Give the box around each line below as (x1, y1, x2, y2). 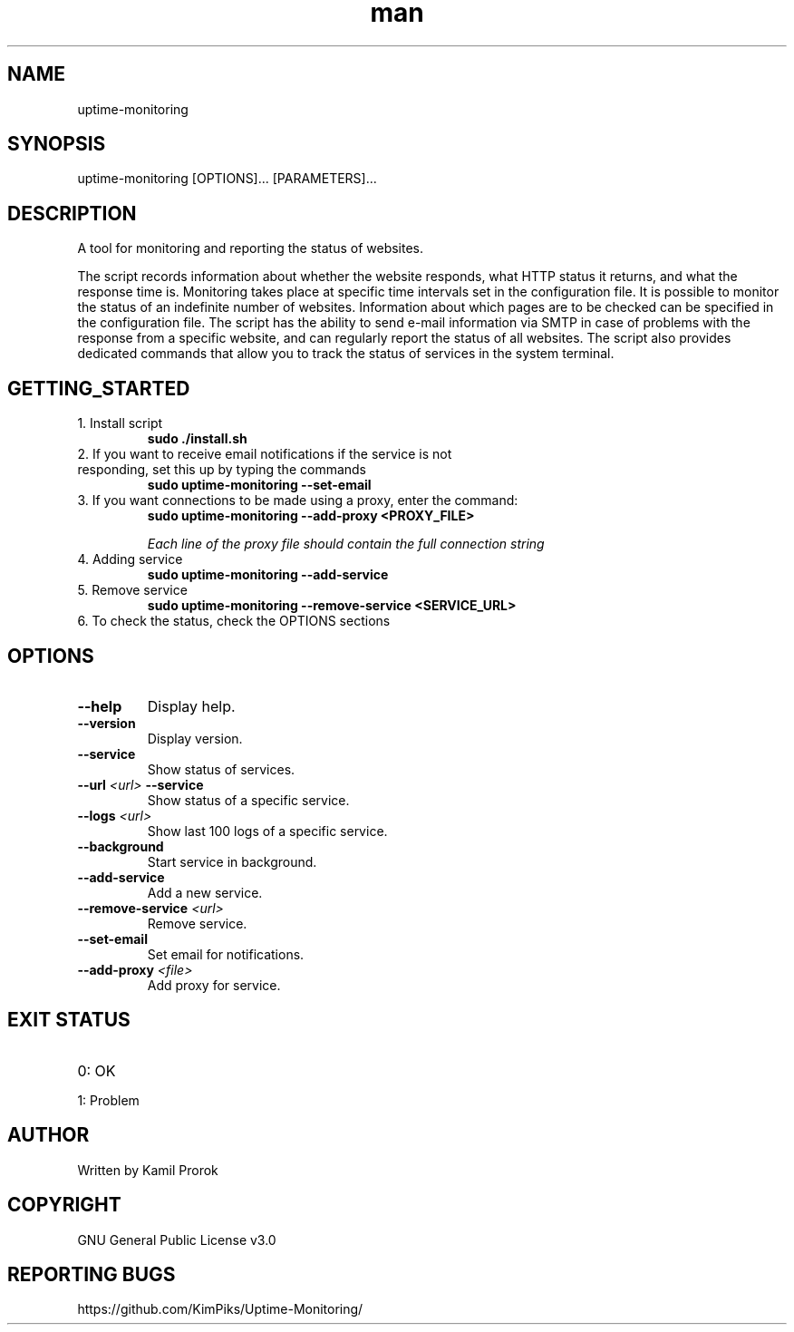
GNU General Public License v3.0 (77, 1231, 276, 1248)
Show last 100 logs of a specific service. (147, 822, 388, 839)
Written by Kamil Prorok (77, 1162, 218, 1178)
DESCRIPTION (7, 201, 137, 225)
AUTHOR (7, 1123, 90, 1147)
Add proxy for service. (147, 977, 281, 993)
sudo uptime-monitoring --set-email (147, 477, 372, 493)
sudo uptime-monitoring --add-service (147, 567, 389, 583)
